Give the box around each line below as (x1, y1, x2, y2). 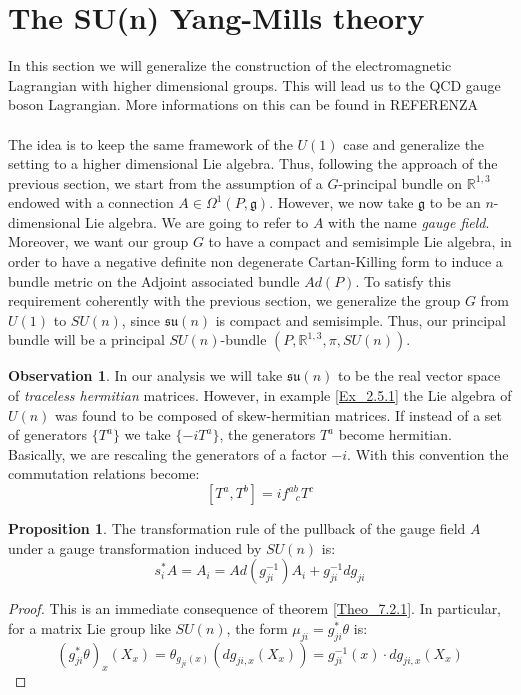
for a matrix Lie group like (8, 617, 171, 638)
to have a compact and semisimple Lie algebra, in (208, 231, 512, 252)
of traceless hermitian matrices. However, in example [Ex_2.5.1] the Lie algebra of (8, 385, 512, 406)
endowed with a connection (8, 192, 174, 213)
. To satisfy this (355, 270, 451, 291)
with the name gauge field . (328, 211, 490, 232)
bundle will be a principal (8, 329, 165, 350)
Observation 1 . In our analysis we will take (8, 365, 283, 386)
